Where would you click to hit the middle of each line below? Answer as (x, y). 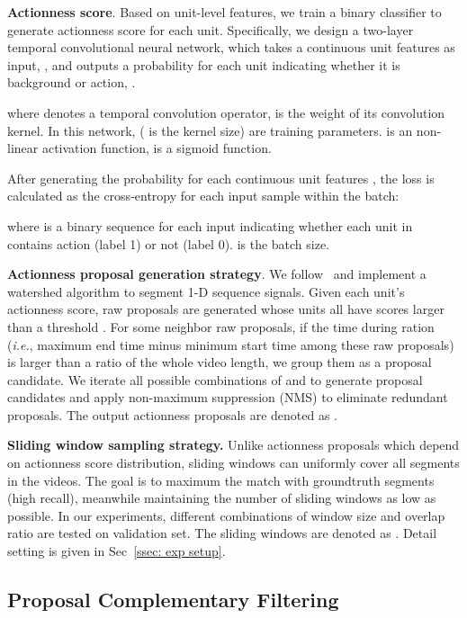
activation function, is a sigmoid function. (157, 148)
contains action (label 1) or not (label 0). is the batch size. (169, 243)
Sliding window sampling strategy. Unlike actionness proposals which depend (233, 445)
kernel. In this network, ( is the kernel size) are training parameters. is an (210, 130)
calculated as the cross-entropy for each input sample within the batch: (203, 196)
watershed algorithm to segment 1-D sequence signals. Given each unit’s (206, 291)
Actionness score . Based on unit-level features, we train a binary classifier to (225, 12)
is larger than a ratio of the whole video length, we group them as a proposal (220, 362)
